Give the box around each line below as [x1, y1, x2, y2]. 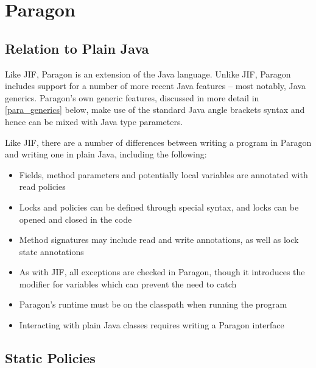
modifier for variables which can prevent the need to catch [19, 277, 237, 290]
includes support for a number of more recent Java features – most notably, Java [5, 79, 306, 92]
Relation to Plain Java [5, 38, 149, 57]
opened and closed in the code [19, 212, 132, 225]
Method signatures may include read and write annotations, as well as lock [19, 233, 299, 246]
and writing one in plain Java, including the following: [5, 148, 207, 161]
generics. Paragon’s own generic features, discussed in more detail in [5, 91, 259, 104]
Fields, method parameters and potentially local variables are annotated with [19, 168, 308, 181]
